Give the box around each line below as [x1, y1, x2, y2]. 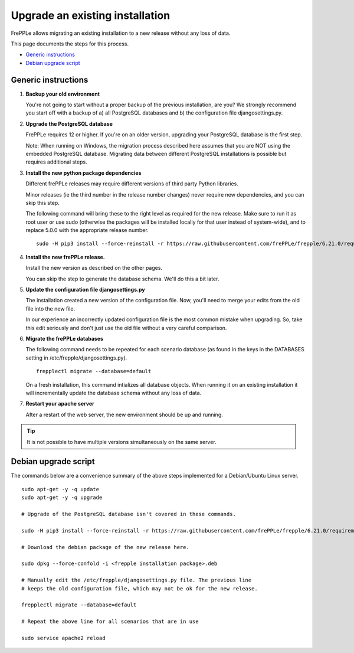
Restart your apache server [25, 400, 94, 407]
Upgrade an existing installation [11, 9, 171, 22]
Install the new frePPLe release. [25, 253, 106, 260]
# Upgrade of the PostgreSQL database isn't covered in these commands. [21, 511, 236, 517]
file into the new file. [25, 305, 76, 312]
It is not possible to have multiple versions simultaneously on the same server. [27, 438, 217, 445]
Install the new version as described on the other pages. [25, 265, 162, 272]
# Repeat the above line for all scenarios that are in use [21, 618, 199, 625]
